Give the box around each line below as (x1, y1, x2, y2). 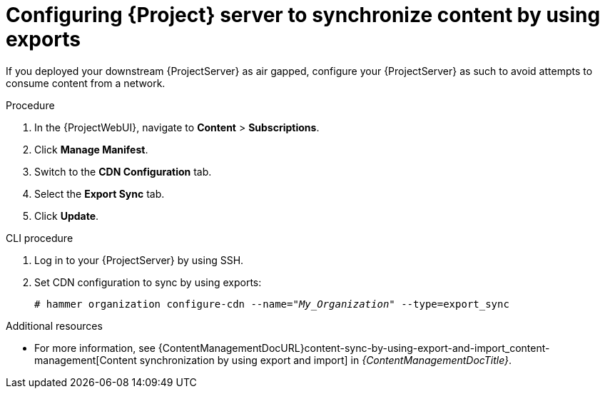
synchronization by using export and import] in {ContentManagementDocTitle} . (139, 353, 512, 366)
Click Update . (34, 209, 99, 222)
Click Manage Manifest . (34, 143, 148, 156)
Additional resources (6, 319, 103, 332)
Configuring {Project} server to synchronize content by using (6, 3, 601, 27)
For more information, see (34, 341, 156, 354)
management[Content (34, 353, 137, 366)
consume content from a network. (6, 76, 166, 89)
